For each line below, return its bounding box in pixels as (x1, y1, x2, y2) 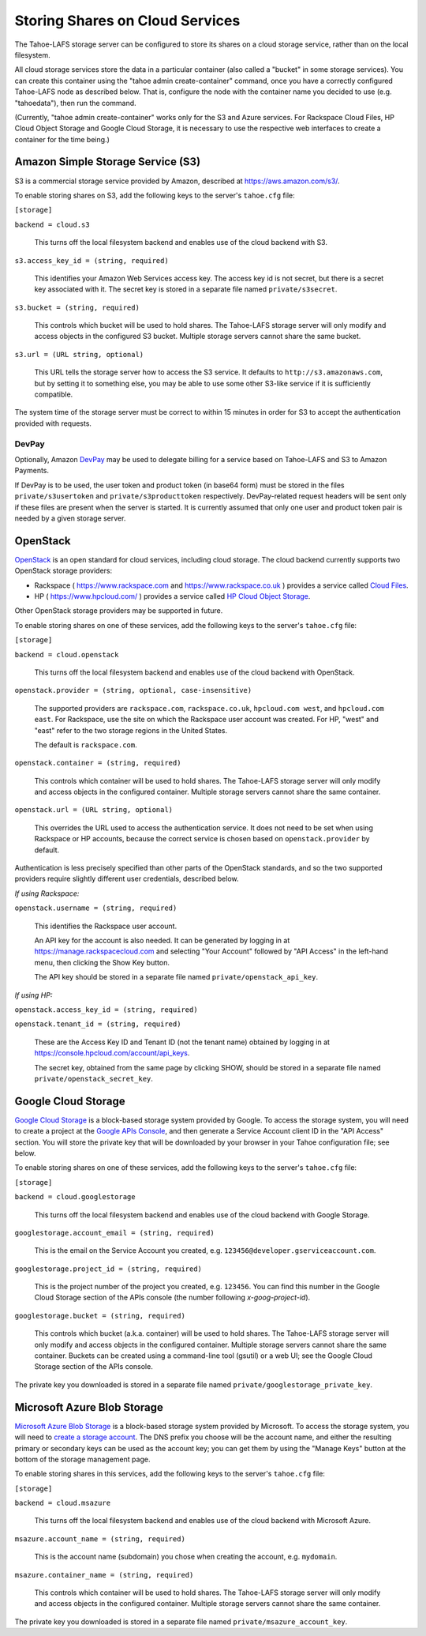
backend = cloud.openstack (14, 650, 119, 659)
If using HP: (14, 990, 53, 999)
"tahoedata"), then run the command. (14, 98, 137, 107)
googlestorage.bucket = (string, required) (14, 1311, 185, 1320)
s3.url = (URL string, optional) (14, 350, 144, 359)
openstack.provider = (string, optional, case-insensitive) (14, 686, 252, 695)
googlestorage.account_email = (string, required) (14, 1228, 215, 1237)
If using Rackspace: (14, 889, 80, 898)
